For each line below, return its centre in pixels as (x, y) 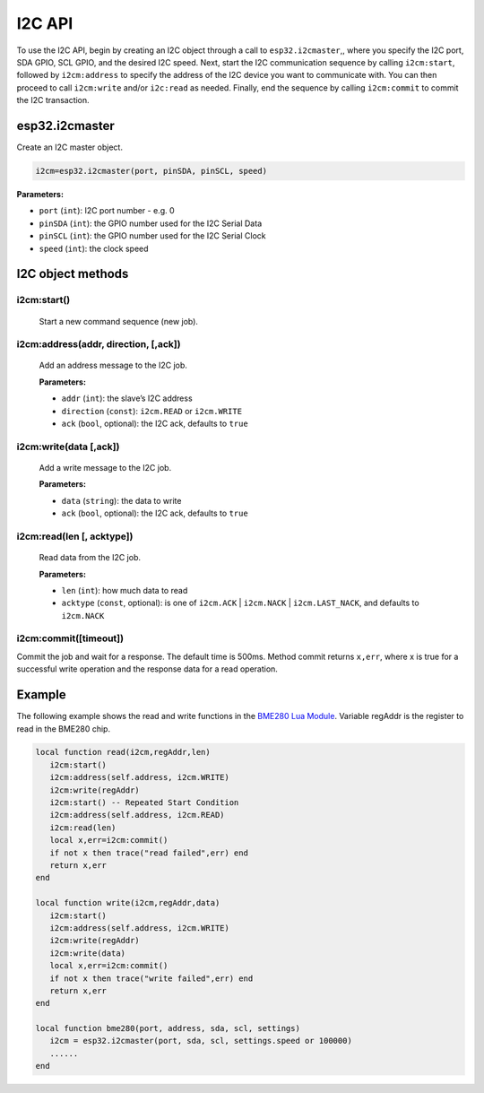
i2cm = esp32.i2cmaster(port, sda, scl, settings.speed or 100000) (201, 1041)
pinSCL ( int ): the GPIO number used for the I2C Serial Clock (152, 236)
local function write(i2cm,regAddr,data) (128, 903)
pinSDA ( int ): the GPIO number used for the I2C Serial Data (151, 223)
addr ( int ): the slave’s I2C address (127, 398)
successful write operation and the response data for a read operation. (147, 669)
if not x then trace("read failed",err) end (149, 853)
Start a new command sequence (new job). (119, 321)
